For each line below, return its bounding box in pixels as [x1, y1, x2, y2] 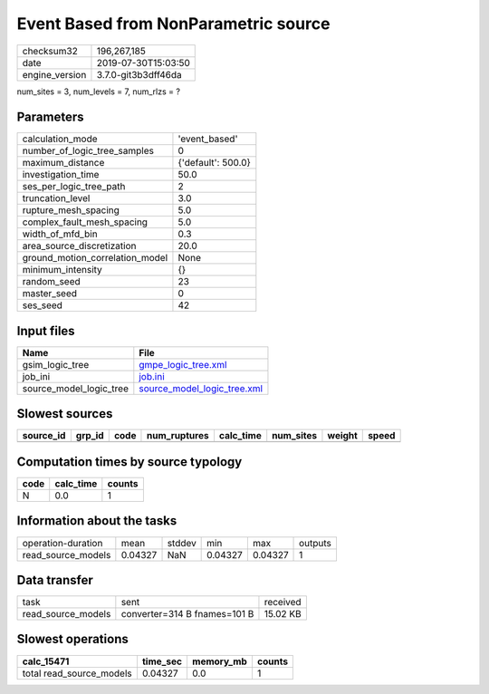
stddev [167, 536, 197, 549]
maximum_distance [22, 157, 105, 169]
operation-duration [22, 536, 103, 549]
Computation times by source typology [16, 454, 243, 469]
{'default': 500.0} [177, 157, 251, 169]
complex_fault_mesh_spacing [22, 216, 149, 228]
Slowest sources [16, 406, 113, 421]
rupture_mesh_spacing [22, 204, 120, 217]
